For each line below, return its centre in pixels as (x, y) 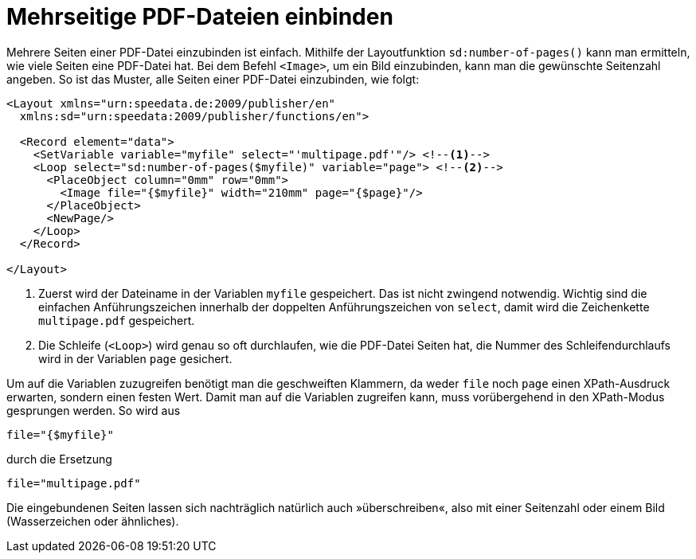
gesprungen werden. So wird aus (94, 410)
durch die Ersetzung (59, 459)
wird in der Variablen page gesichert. (135, 358)
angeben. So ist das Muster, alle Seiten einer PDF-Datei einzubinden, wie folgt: (213, 79)
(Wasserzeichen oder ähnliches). (93, 521)
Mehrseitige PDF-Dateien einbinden (200, 17)
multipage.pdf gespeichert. (117, 320)
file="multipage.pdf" (74, 483)
